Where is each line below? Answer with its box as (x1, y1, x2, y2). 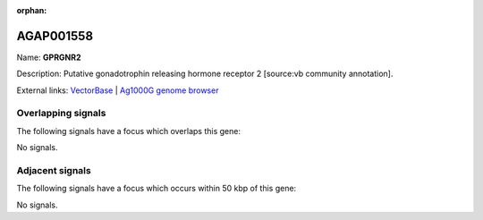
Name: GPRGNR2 (16, 52, 81, 63)
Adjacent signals (16, 164, 91, 176)
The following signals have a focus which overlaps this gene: (16, 125, 241, 136)
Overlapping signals (16, 107, 106, 120)
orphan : (16, 5, 47, 15)
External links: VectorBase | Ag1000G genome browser (16, 85, 219, 96)
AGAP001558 (16, 28, 94, 44)
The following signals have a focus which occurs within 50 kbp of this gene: (16, 183, 297, 194)
